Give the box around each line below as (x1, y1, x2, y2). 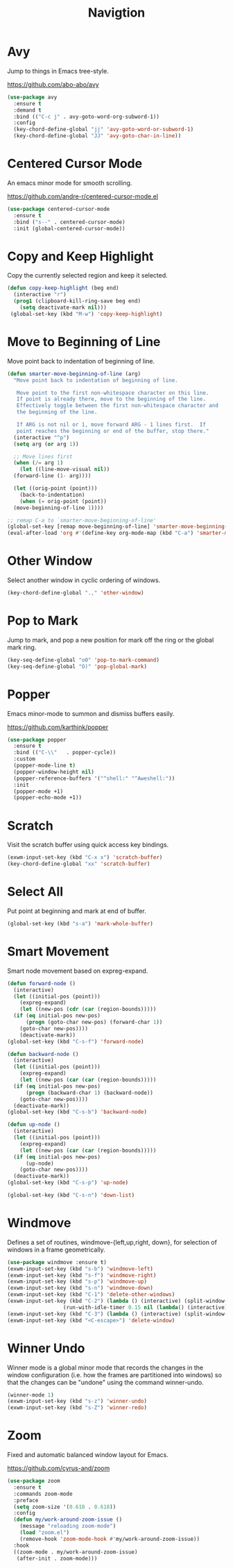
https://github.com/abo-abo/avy (7, 80, 99, 88)
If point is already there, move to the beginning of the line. (16, 395, 207, 403)
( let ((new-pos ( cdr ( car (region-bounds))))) (19, 1006, 157, 1013)
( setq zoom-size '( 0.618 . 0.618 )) (13, 1503, 116, 1510)
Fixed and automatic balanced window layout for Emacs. (7, 1451, 169, 1459)
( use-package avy (7, 94, 58, 101)
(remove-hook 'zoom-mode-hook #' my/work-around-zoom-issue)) (19, 1535, 200, 1542)
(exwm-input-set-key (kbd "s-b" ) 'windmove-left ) (7, 1265, 154, 1272)
